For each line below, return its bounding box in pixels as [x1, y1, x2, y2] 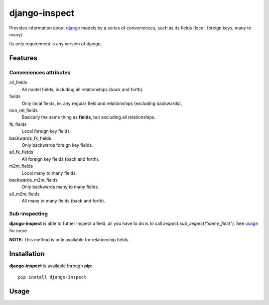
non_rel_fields [9, 107, 38, 113]
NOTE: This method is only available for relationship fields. [9, 237, 130, 243]
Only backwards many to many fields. [21, 184, 99, 190]
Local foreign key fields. [21, 128, 71, 134]
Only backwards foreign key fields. [21, 142, 93, 148]
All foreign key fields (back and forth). [21, 156, 100, 162]
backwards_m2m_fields [9, 177, 58, 183]
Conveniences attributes [9, 69, 71, 76]
